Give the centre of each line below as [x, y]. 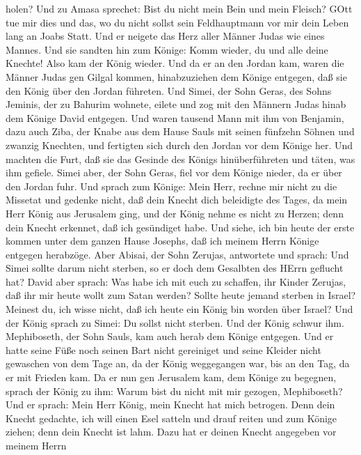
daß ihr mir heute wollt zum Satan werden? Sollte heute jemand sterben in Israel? [181, 295]
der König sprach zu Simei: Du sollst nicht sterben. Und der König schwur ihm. [175, 322]
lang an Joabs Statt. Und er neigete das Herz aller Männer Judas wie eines [165, 36]
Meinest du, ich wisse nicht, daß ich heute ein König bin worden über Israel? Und [179, 309]
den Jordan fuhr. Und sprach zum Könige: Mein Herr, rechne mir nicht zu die [171, 186]
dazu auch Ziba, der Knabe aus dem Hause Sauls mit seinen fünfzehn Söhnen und [180, 131]
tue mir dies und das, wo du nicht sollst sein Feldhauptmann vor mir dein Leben [177, 22]
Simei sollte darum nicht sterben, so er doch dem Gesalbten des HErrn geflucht [175, 268]
